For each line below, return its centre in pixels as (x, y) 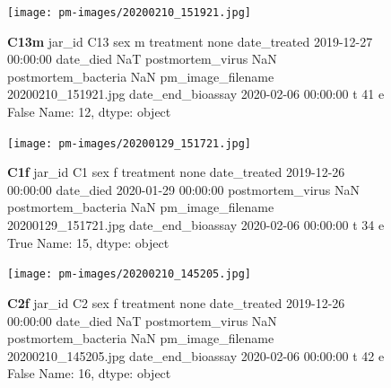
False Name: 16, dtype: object (89, 373)
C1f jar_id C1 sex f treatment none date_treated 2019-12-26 (176, 172)
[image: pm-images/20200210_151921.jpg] (130, 13)
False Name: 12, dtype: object (89, 112)
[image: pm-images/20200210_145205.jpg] (130, 274)
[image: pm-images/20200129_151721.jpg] (130, 143)
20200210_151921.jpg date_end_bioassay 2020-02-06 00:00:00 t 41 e (196, 94)
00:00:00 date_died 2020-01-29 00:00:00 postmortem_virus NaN (184, 189)
